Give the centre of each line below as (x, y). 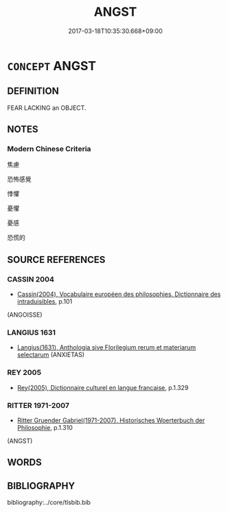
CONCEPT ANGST (52, 66)
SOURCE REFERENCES (56, 259)
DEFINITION (33, 91)
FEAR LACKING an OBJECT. (47, 108)
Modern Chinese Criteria (49, 149)
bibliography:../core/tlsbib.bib (49, 503)
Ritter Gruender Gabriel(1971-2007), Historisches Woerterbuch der (111, 420)
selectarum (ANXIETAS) (50, 355)
